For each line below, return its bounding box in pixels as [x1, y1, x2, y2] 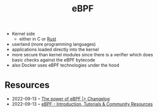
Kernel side [11, 31, 35, 37]
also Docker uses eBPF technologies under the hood [11, 62, 119, 68]
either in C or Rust [19, 36, 56, 42]
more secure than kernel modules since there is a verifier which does [11, 52, 153, 58]
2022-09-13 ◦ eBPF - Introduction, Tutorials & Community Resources [11, 101, 153, 107]
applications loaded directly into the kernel [11, 46, 99, 52]
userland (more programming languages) [11, 41, 96, 47]
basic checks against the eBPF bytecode [11, 57, 95, 63]
